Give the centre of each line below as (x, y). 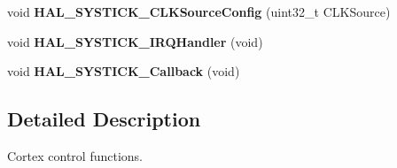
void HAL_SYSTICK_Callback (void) (124, 71)
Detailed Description (104, 119)
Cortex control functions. (75, 155)
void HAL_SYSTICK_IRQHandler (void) (135, 41)
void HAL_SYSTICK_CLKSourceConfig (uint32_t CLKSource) (199, 11)
